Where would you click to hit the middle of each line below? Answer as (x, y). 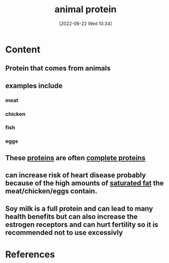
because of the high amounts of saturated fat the (84, 183)
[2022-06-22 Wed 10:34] (86, 23)
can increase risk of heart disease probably (76, 175)
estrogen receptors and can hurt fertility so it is (82, 224)
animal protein (86, 9)
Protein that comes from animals (58, 68)
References (30, 254)
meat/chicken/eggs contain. (51, 191)
